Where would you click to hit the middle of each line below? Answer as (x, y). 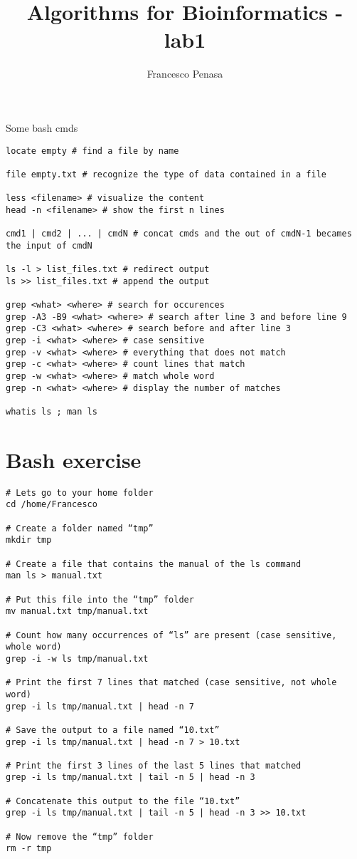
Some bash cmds (42, 127)
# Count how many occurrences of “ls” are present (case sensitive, (171, 635)
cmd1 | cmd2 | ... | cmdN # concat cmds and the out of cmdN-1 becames (179, 234)
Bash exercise (74, 459)
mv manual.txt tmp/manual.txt (77, 611)
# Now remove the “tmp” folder (80, 837)
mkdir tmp (29, 540)
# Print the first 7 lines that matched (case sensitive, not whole (171, 683)
